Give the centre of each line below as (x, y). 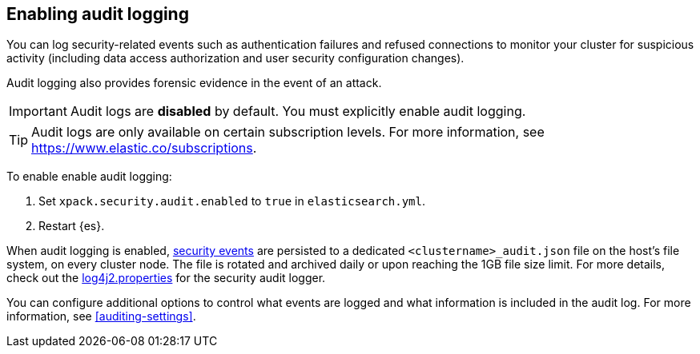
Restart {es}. (72, 226)
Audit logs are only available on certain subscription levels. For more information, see (288, 132)
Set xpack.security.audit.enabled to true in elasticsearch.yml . (232, 201)
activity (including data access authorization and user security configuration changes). (235, 58)
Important (38, 111)
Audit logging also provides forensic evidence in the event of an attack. (194, 83)
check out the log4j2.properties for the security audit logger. (166, 278)
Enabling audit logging (98, 14)
